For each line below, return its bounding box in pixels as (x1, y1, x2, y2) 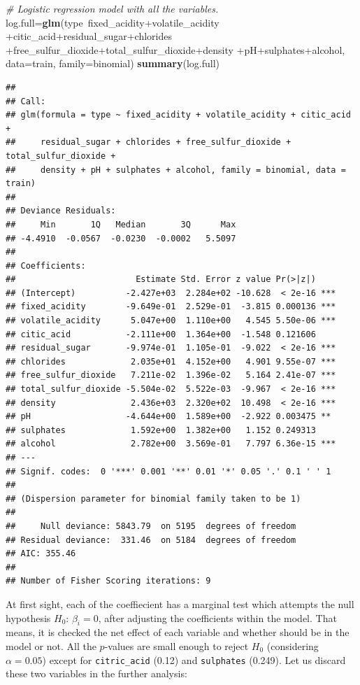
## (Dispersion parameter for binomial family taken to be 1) (6, 493, 301, 504)
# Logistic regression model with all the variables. (6, 1, 219, 15)
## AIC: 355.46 (6, 549, 76, 559)
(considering (266, 638, 319, 653)
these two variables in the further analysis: (6, 666, 187, 681)
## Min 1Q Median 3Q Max (6, 219, 236, 229)
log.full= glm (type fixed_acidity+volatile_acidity (6, 15, 219, 29)
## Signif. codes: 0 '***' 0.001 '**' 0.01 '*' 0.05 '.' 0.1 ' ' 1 (6, 466, 331, 476)
